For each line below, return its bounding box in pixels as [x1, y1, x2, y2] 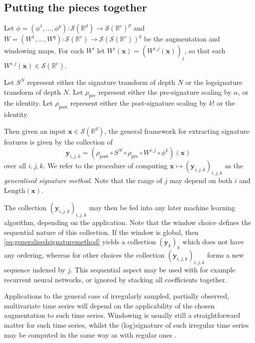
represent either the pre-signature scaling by [98, 86, 232, 97]
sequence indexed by [4, 264, 66, 274]
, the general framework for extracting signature [104, 125, 250, 136]
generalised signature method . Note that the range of [4, 175, 162, 186]
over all [4, 160, 26, 171]
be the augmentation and [144, 34, 220, 44]
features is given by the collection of [4, 136, 113, 147]
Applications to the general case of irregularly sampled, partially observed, [4, 291, 229, 301]
